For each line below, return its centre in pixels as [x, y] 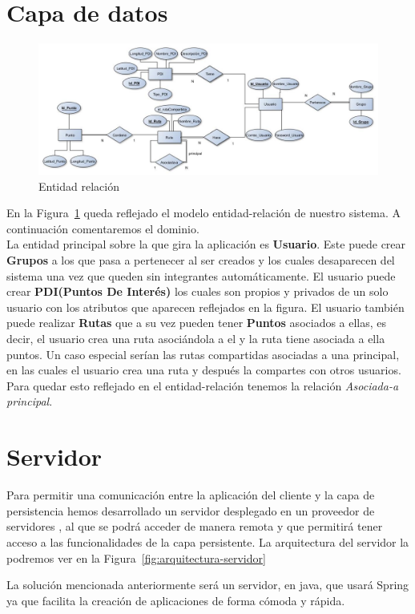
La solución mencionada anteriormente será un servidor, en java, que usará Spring [208, 585]
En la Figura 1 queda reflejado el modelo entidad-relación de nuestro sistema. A [203, 213]
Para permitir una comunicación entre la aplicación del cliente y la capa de [191, 495]
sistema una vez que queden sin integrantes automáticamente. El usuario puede [201, 275]
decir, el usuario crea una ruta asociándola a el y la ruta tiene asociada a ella [196, 339]
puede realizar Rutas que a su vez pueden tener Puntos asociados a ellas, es [197, 323]
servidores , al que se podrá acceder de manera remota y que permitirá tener [195, 526]
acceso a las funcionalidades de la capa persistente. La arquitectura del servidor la [208, 541]
